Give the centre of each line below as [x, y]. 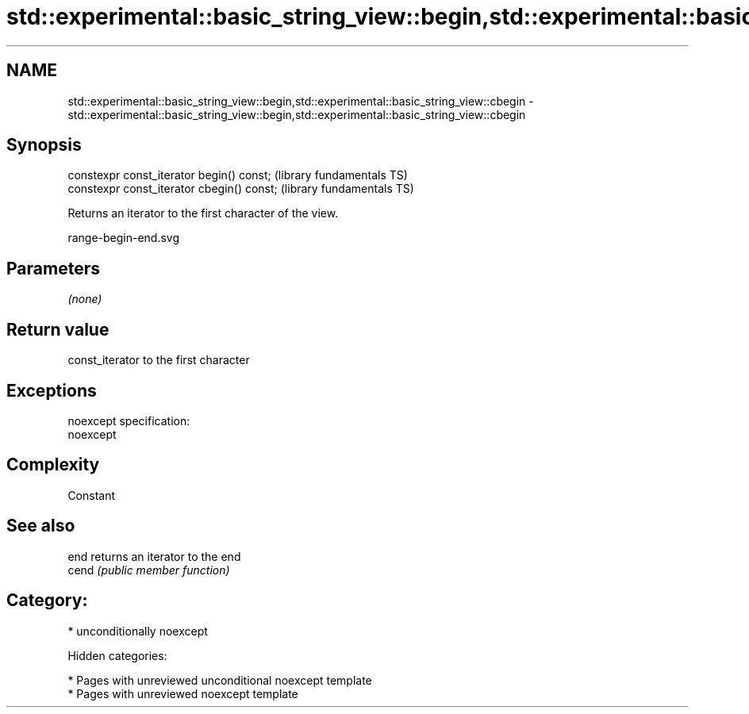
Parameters [53, 268]
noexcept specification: [129, 420]
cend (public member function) [149, 570]
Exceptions [52, 390]
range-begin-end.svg [124, 238]
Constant [92, 495]
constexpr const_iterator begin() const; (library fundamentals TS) [238, 175]
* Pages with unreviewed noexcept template [183, 693]
